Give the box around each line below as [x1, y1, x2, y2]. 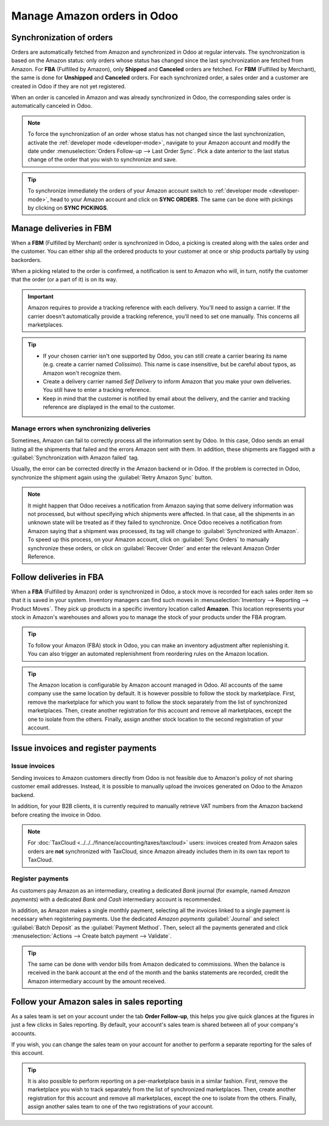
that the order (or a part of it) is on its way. [11, 276, 118, 283]
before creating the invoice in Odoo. [11, 811, 102, 818]
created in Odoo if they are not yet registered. [11, 82, 126, 90]
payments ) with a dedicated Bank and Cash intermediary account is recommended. [11, 896, 222, 903]
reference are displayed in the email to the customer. [43, 403, 175, 411]
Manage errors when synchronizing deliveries [11, 424, 151, 433]
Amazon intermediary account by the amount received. [27, 977, 166, 985]
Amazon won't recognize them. [43, 369, 122, 377]
